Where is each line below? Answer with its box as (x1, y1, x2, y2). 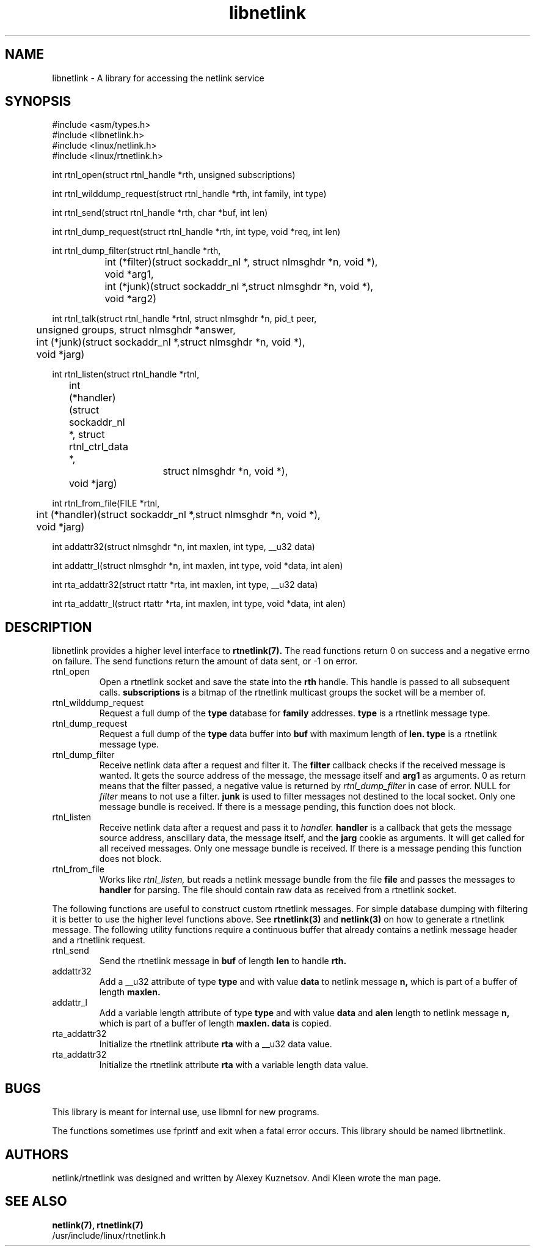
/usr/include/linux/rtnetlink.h (52, 1230, 166, 1241)
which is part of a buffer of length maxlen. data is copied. (99, 1018, 332, 1029)
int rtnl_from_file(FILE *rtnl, (52, 498, 160, 509)
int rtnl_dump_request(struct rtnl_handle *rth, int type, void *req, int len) (52, 226, 341, 237)
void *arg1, (104, 268, 154, 281)
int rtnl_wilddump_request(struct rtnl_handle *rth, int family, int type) (52, 188, 327, 199)
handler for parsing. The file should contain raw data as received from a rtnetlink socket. (99, 885, 457, 896)
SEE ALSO (5, 1193, 67, 1209)
